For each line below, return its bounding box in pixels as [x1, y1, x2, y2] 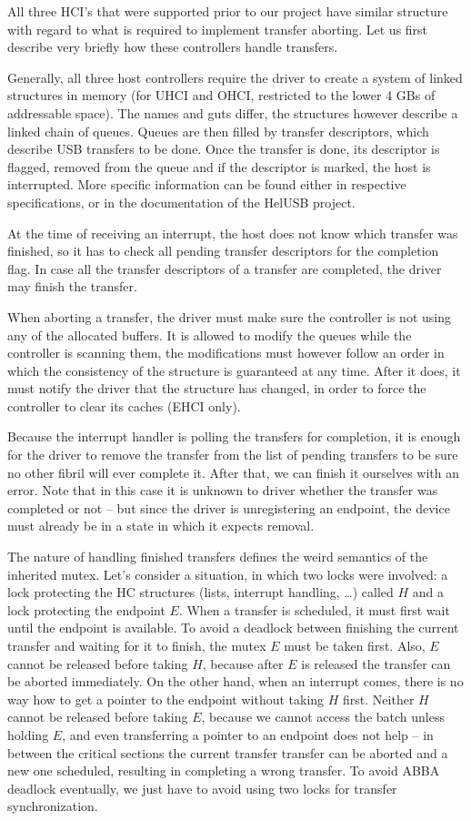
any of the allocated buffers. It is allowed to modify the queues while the [7, 325, 412, 344]
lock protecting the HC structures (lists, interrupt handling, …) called [7, 583, 394, 602]
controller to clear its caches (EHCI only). [7, 396, 241, 415]
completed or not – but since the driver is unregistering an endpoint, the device [7, 498, 450, 517]
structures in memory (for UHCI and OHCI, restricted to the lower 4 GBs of [7, 86, 436, 105]
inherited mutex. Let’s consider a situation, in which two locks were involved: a [7, 564, 448, 583]
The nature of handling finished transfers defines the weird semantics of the [7, 547, 428, 566]
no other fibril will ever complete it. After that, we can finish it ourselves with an [7, 462, 460, 481]
